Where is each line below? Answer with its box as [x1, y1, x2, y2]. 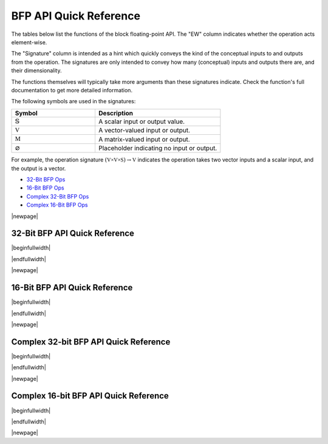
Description [98, 109, 134, 117]
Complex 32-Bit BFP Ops [26, 193, 89, 200]
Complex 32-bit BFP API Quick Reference [11, 336, 171, 347]
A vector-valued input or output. [98, 126, 191, 135]
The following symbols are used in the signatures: [11, 98, 136, 105]
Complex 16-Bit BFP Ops [26, 201, 88, 209]
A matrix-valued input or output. [98, 135, 191, 143]
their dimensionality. [11, 67, 62, 74]
